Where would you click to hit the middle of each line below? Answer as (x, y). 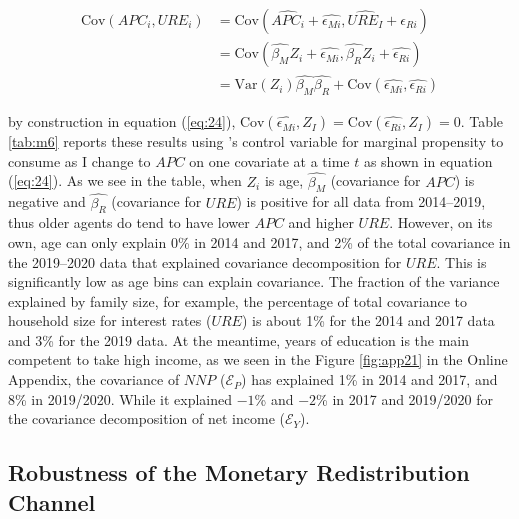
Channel (52, 501)
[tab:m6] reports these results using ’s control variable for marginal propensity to (256, 141)
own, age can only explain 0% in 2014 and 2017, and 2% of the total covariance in (259, 241)
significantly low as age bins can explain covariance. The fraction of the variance (254, 281)
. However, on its (441, 222)
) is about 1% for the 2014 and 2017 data (368, 320)
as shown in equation (428, 160)
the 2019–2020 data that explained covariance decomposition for (205, 261)
